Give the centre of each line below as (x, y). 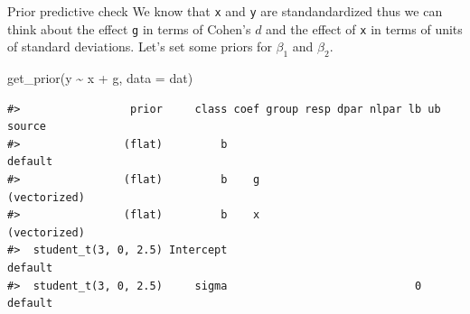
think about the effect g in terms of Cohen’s (129, 28)
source (27, 127)
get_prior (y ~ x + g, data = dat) (100, 78)
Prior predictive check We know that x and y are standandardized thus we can (225, 11)
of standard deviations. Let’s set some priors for (140, 46)
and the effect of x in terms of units (364, 28)
